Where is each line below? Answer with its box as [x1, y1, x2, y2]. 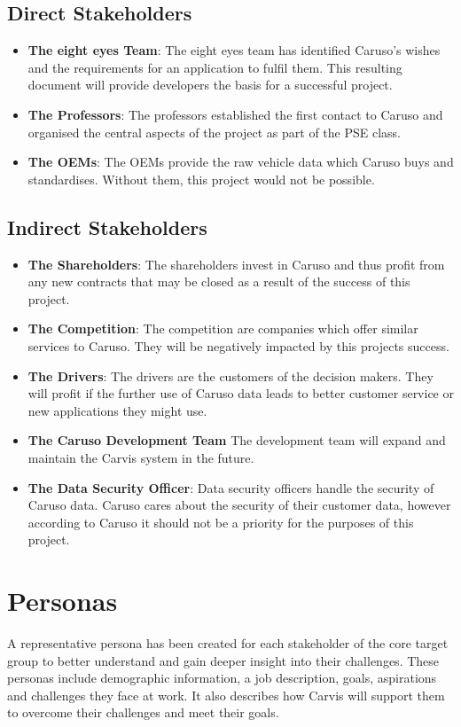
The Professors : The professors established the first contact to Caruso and [27, 105, 443, 123]
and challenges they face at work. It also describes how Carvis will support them [7, 685, 445, 704]
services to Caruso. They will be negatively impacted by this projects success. [27, 336, 449, 355]
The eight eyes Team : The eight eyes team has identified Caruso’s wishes [27, 41, 441, 59]
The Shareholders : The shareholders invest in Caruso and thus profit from [27, 254, 445, 273]
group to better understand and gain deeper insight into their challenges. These [7, 651, 440, 669]
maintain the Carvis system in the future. [27, 448, 254, 466]
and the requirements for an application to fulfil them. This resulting [27, 58, 402, 76]
